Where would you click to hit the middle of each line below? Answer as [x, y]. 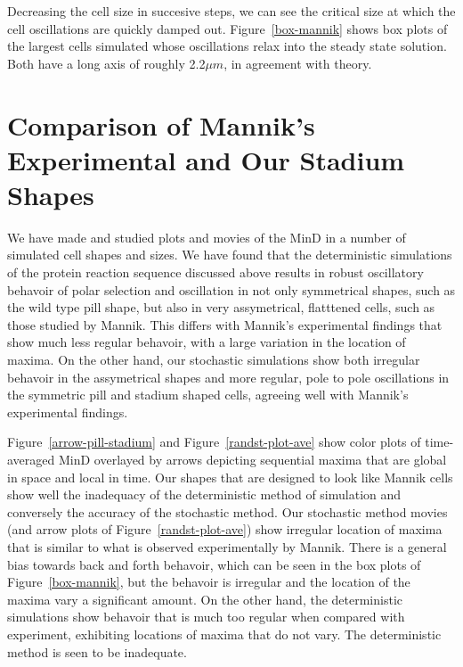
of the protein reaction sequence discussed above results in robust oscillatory [215, 272]
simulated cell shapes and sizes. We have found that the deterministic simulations [230, 255]
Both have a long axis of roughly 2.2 [106, 63]
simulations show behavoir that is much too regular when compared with [206, 617]
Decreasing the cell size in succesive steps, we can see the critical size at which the [231, 11]
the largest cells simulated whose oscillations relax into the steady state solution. [227, 46]
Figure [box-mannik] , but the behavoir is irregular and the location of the [209, 582]
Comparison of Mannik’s [161, 124]
